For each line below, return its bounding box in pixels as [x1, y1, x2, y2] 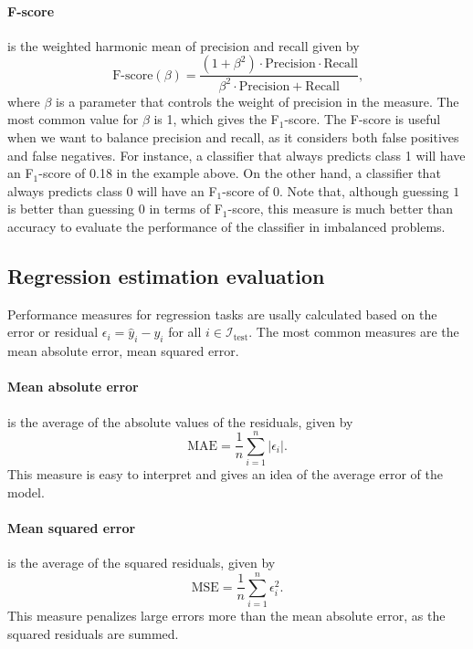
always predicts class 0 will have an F [7, 181, 217, 200]
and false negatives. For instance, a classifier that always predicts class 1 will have [7, 145, 466, 164]
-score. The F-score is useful [284, 110, 441, 129]
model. [7, 482, 45, 501]
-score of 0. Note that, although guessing [222, 181, 449, 200]
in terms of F [149, 199, 223, 218]
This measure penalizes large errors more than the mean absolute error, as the [7, 605, 446, 624]
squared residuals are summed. [7, 623, 179, 643]
